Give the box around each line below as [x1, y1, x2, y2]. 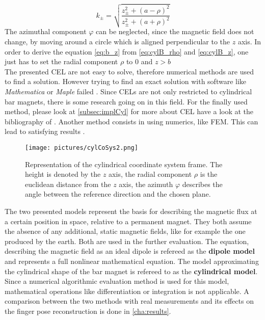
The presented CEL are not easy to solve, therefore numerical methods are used [5, 66, 254, 76]
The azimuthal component [5, 26, 87, 37]
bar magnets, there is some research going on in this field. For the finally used [5, 96, 248, 106]
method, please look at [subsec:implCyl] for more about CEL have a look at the [5, 106, 254, 117]
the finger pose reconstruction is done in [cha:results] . [5, 305, 171, 316]
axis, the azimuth [119, 178, 173, 189]
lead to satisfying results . [5, 126, 85, 137]
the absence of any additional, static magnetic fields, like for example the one [5, 226, 246, 236]
